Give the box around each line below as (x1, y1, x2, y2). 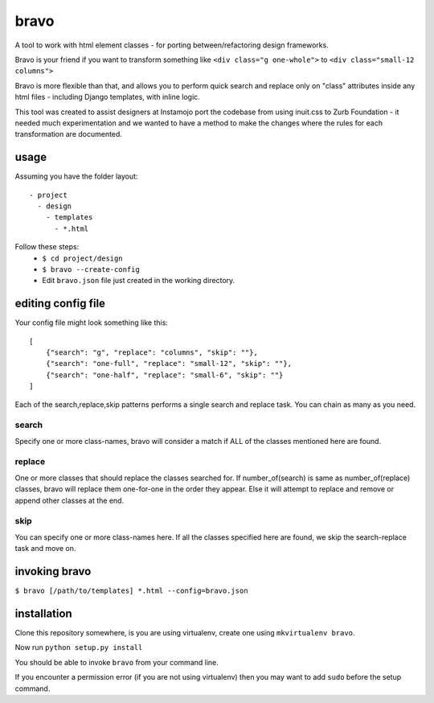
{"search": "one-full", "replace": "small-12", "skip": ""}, (45, 359, 293, 368)
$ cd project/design (42, 253, 124, 263)
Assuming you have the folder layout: (14, 171, 138, 181)
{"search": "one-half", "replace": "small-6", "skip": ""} (45, 370, 284, 380)
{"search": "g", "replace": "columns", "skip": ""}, (45, 348, 259, 357)
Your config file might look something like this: (14, 318, 169, 327)
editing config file (14, 297, 106, 310)
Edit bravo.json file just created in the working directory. (42, 276, 235, 286)
